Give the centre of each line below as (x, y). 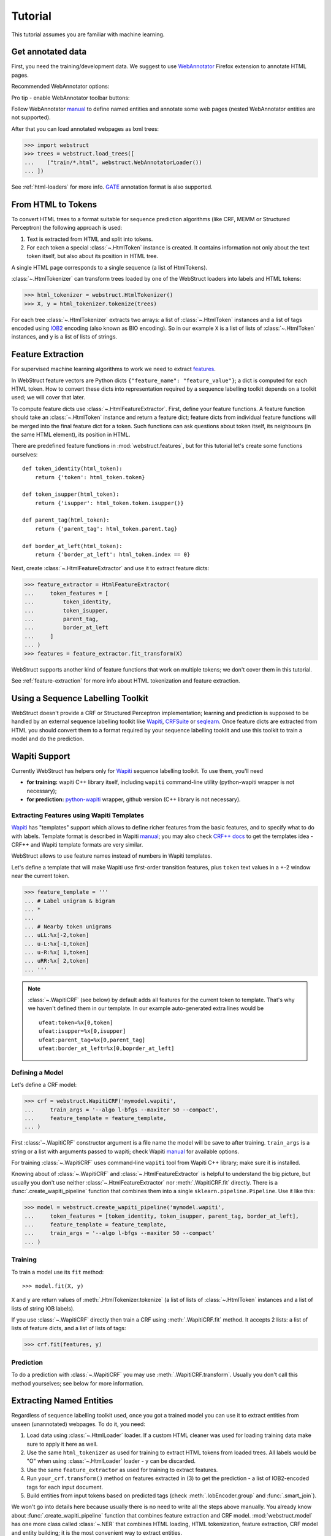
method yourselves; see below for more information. (78, 1383)
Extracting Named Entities (62, 1401)
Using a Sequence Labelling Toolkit (80, 698)
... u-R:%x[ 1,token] (57, 952)
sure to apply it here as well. (62, 1444)
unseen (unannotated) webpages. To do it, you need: (78, 1424)
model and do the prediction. (48, 739)
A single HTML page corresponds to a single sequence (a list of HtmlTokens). (109, 267)
